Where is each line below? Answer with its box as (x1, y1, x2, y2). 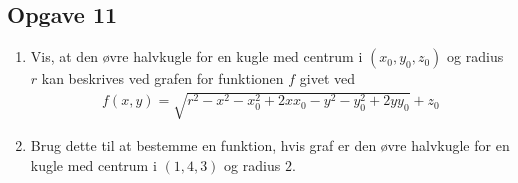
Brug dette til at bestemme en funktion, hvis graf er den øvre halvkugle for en (30, 135, 510, 156)
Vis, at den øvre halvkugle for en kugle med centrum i (30, 46, 363, 67)
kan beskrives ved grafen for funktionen (41, 68, 284, 89)
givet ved (299, 68, 356, 89)
